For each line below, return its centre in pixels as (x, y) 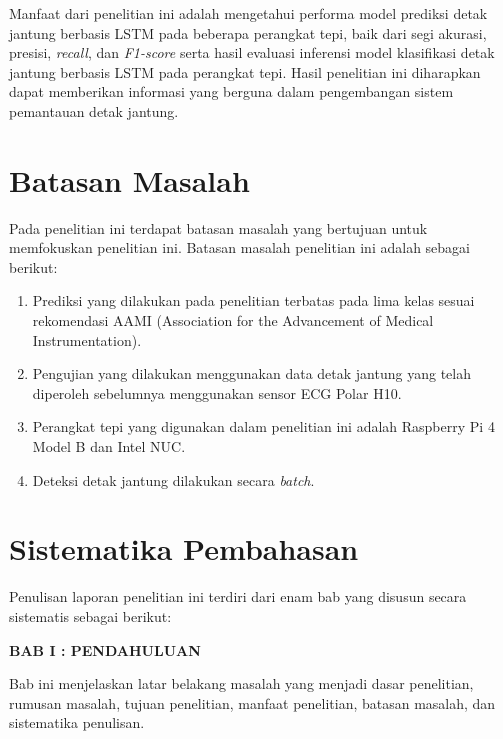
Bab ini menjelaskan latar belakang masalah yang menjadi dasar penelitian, (241, 683)
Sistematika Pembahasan (184, 548)
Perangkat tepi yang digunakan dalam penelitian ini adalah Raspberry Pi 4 (263, 426)
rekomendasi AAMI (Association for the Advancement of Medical (233, 320)
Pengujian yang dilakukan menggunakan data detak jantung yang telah (251, 373)
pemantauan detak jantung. (94, 110)
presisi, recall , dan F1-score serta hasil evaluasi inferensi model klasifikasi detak (252, 52)
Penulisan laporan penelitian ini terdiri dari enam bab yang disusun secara (238, 596)
